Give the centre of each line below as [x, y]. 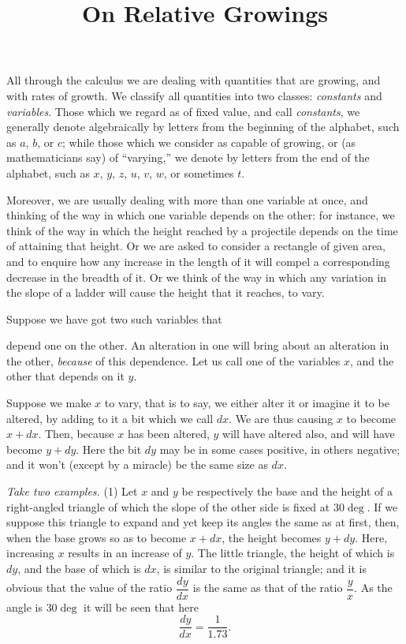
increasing [30, 553]
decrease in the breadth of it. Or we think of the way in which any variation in [197, 277]
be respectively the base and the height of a [287, 491]
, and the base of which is [79, 568]
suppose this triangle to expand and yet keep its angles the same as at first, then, [203, 522]
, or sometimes [199, 172]
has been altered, [168, 434]
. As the [373, 588]
